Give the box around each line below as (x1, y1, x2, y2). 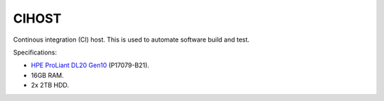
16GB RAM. (31, 71, 64, 79)
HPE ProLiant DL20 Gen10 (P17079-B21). (31, 61, 149, 70)
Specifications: (13, 48, 57, 57)
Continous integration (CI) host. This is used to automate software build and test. (13, 35, 250, 44)
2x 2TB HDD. (31, 81, 69, 90)
